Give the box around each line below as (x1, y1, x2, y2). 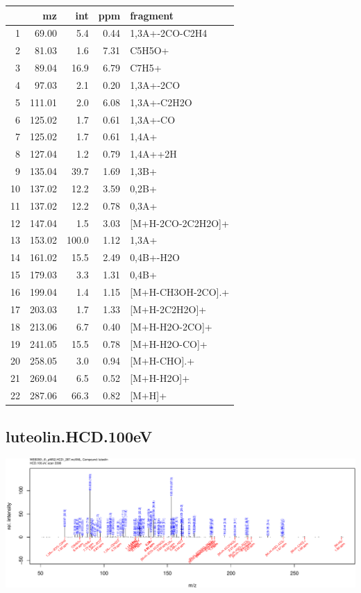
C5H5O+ (130, 43, 169, 58)
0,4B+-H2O (130, 250, 180, 265)
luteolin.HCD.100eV (6, 425, 153, 446)
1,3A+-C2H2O (130, 94, 192, 109)
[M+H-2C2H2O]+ (130, 301, 207, 316)
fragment (130, 8, 174, 22)
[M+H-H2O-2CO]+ (130, 319, 212, 333)
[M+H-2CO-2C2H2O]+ (130, 215, 229, 230)
